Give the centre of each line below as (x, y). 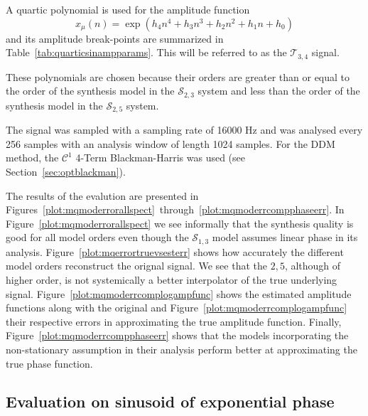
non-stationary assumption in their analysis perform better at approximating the (182, 349)
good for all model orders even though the (97, 237)
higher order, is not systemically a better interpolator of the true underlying (172, 279)
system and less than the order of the (279, 91)
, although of (313, 266)
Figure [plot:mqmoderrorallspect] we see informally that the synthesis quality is (180, 223)
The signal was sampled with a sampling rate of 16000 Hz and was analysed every (184, 130)
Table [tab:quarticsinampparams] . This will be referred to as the (146, 52)
